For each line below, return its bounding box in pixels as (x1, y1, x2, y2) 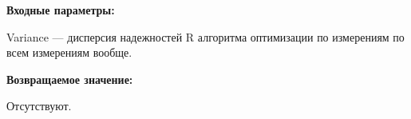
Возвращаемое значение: (6, 70, 133, 87)
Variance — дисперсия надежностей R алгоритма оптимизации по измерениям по (6, 28, 405, 45)
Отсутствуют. (6, 97, 72, 114)
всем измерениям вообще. (6, 44, 132, 61)
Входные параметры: (6, 2, 115, 18)
